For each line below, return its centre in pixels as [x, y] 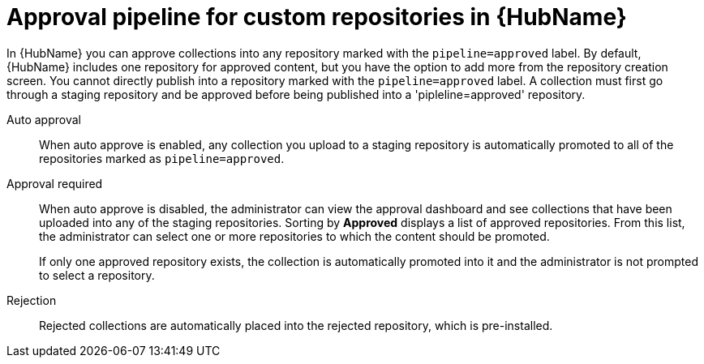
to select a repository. [97, 275]
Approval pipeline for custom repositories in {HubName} [317, 17]
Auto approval [44, 119]
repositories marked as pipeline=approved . [162, 158]
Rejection [32, 300]
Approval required [55, 183]
